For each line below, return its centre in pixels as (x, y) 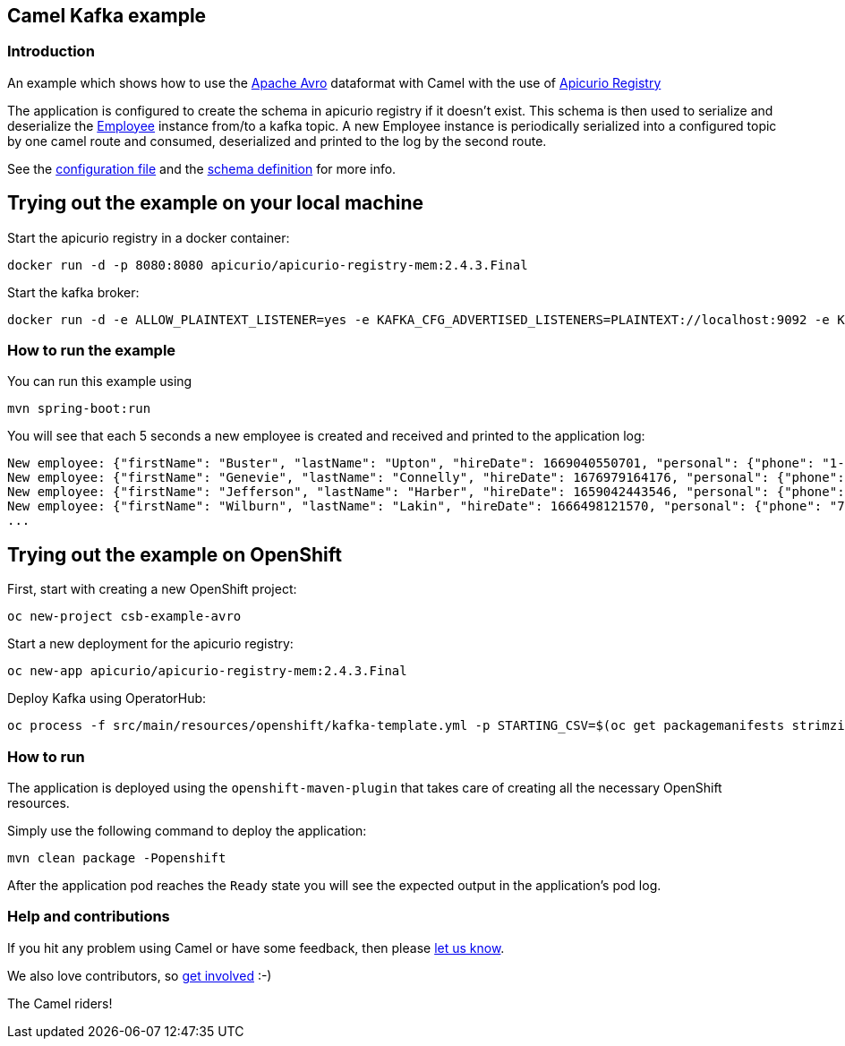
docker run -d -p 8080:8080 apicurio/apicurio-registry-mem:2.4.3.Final (268, 265)
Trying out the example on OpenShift (175, 554)
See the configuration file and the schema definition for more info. (202, 168)
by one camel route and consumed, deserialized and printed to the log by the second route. (277, 141)
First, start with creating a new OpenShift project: (152, 589)
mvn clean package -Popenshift (117, 857)
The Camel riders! (60, 1003)
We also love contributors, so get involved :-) (140, 975)
